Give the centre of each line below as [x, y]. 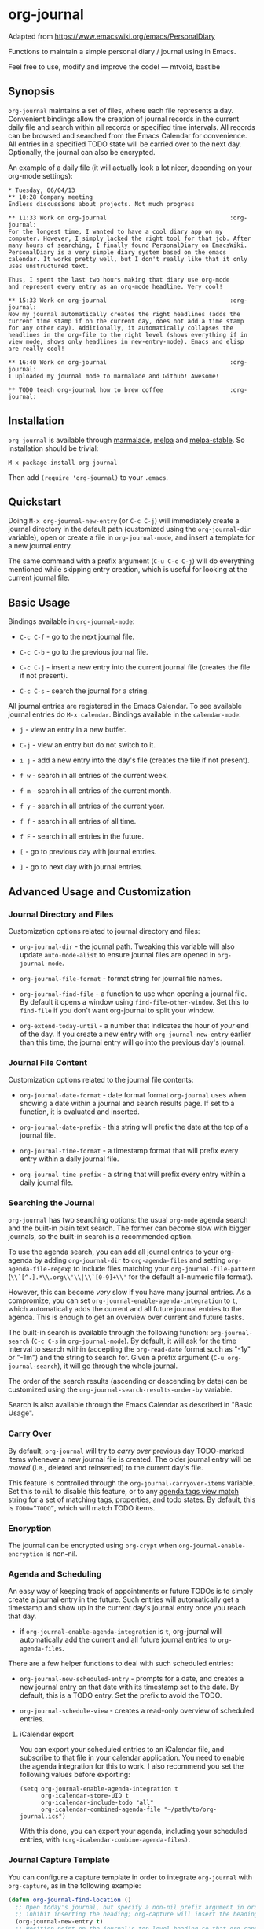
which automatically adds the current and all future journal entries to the [125, 1309]
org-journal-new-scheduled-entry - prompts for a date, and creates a [132, 1679]
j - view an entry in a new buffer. [73, 730]
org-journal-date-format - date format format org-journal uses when [133, 1095]
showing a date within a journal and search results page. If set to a [127, 1104]
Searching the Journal [51, 1203]
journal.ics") [42, 1817]
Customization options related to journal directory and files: [104, 931]
